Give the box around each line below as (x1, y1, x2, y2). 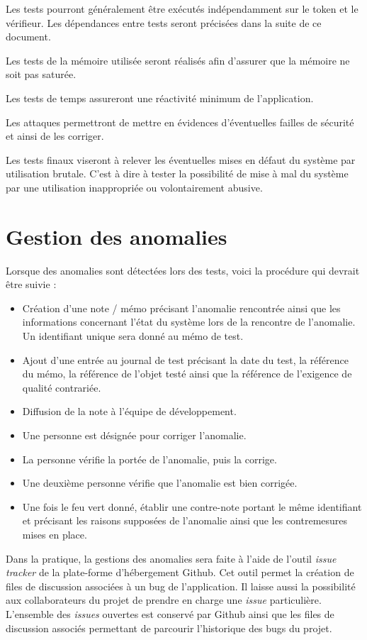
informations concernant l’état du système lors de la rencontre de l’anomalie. (22, 314, 356, 329)
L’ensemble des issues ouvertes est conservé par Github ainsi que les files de (6, 606, 334, 621)
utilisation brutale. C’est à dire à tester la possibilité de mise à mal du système (6, 166, 349, 181)
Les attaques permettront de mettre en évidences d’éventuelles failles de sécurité (6, 114, 354, 129)
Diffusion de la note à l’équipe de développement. (22, 404, 237, 419)
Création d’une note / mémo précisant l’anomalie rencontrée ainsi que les (22, 300, 341, 315)
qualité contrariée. (22, 380, 101, 395)
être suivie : (6, 277, 57, 292)
